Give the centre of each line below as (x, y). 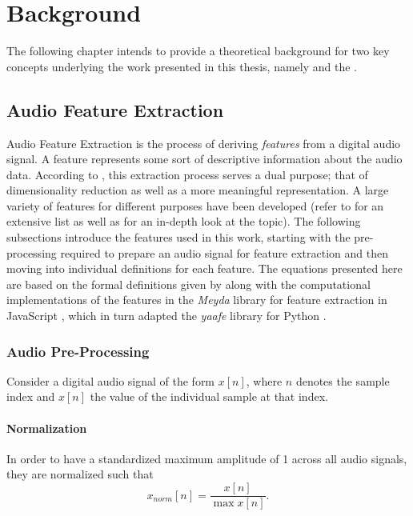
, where (264, 380)
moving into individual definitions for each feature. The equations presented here (204, 268)
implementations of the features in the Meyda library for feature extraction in (197, 300)
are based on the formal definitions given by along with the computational (188, 284)
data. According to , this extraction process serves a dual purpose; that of (187, 174)
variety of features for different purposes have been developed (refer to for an (195, 205)
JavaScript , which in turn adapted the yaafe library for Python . (166, 316)
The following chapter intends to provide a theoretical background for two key (198, 51)
